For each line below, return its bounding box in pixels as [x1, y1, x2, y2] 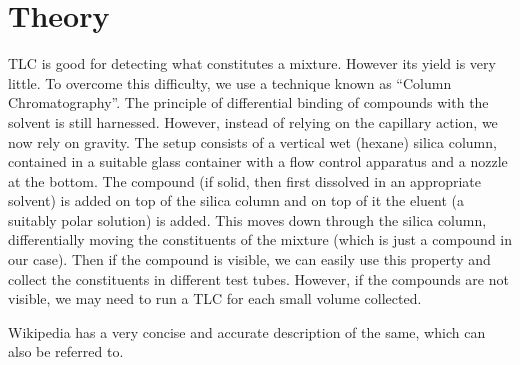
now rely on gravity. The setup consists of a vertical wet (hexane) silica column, [8, 131, 497, 152]
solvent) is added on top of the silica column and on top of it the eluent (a [8, 190, 465, 211]
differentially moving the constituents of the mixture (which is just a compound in [8, 229, 513, 250]
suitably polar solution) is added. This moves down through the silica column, [8, 209, 487, 230]
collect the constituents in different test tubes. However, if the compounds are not [8, 268, 509, 289]
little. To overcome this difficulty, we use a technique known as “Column [8, 72, 452, 93]
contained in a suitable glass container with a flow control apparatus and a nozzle [8, 151, 508, 172]
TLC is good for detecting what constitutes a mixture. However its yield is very [8, 53, 496, 74]
